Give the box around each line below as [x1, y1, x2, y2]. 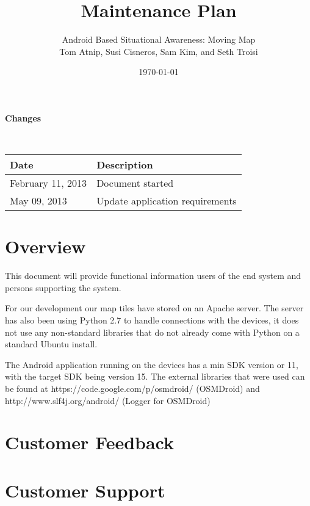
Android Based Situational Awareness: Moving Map [62, 33, 256, 46]
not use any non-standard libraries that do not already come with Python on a [5, 325, 300, 338]
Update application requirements [96, 193, 237, 208]
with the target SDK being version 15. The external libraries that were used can [5, 370, 305, 383]
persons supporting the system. [5, 281, 121, 294]
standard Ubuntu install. [5, 338, 98, 350]
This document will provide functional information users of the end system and [5, 269, 301, 282]
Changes [5, 111, 41, 124]
